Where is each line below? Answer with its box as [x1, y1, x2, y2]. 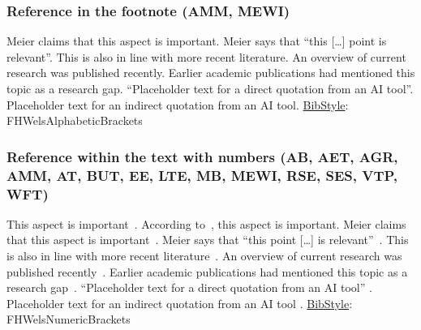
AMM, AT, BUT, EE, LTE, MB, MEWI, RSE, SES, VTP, [6, 165, 398, 185]
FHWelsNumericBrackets [6, 311, 131, 328]
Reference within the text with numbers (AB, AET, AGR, [6, 146, 398, 166]
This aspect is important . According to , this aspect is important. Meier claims [6, 215, 406, 232]
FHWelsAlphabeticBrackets [6, 112, 143, 129]
